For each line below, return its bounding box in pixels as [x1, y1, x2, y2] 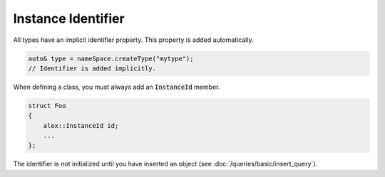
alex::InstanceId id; [43, 122, 119, 129]
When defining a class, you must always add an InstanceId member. [13, 82, 220, 91]
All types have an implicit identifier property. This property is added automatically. [13, 36, 254, 44]
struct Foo [28, 102, 66, 109]
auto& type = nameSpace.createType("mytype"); [28, 54, 194, 63]
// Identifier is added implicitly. [28, 64, 157, 73]
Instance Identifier [13, 11, 125, 26]
